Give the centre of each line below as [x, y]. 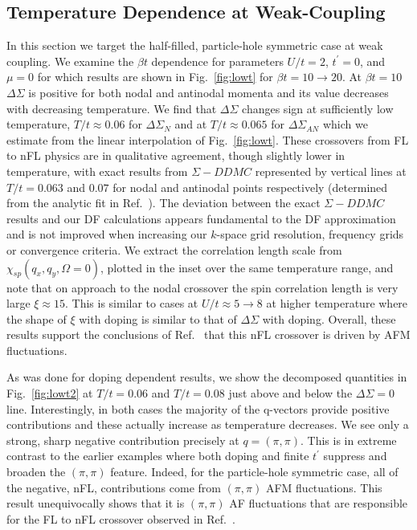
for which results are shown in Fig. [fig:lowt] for [155, 77]
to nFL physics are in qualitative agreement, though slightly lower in [176, 155]
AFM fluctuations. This [324, 487]
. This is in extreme [348, 440]
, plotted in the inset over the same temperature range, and [247, 267]
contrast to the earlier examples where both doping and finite [158, 456]
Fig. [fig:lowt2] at [50, 393]
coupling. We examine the [70, 61]
